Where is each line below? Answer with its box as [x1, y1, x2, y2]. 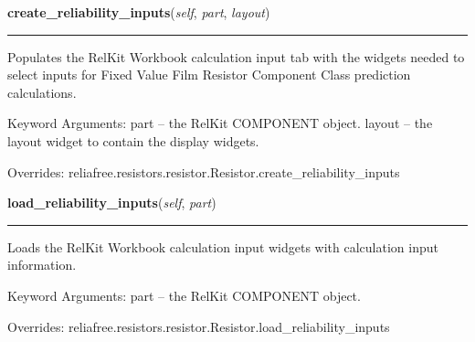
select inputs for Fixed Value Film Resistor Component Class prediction [7, 65, 411, 84]
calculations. [7, 82, 77, 102]
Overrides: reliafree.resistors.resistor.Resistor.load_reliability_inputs [7, 316, 390, 336]
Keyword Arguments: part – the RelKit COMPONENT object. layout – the [7, 113, 433, 133]
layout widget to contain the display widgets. [7, 131, 259, 150]
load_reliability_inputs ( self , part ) [7, 193, 216, 212]
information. [7, 255, 77, 274]
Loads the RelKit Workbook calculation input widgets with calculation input [7, 237, 438, 256]
